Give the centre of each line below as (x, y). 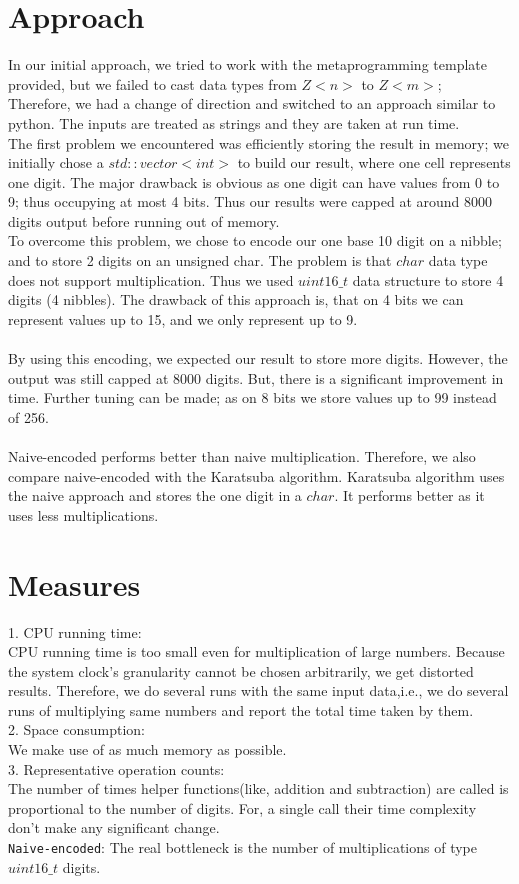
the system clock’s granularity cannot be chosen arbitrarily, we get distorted (241, 670)
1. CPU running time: (75, 631)
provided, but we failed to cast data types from (152, 83)
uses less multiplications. (83, 514)
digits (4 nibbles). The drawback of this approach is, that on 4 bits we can (236, 299)
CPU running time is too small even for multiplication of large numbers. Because (256, 651)
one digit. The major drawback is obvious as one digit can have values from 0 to (254, 181)
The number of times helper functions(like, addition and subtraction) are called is (258, 788)
